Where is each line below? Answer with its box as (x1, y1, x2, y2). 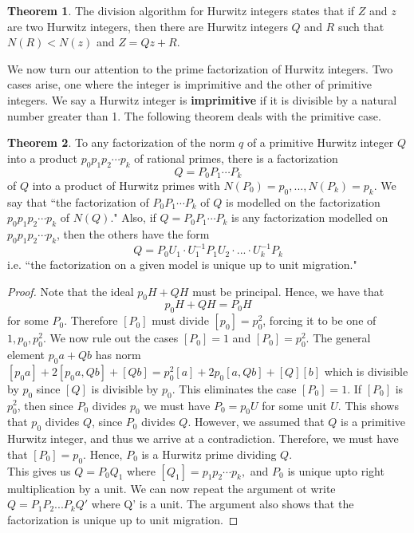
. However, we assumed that (187, 413, 325, 430)
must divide (152, 312, 209, 329)
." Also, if (110, 209, 156, 226)
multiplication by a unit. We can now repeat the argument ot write (7, 480, 336, 496)
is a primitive (341, 413, 406, 430)
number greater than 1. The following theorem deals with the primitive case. (7, 107, 381, 124)
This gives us (7, 462, 71, 479)
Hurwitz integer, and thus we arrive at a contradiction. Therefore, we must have (7, 430, 399, 447)
